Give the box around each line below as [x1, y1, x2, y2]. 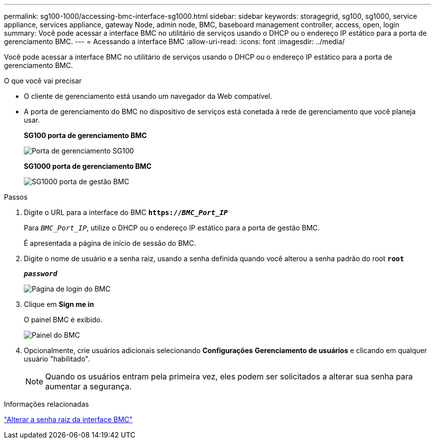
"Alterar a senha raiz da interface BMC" [4, 415, 133, 424]
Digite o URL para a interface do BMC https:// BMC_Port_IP [24, 208, 228, 217]
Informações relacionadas [4, 400, 89, 408]
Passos [4, 193, 28, 201]
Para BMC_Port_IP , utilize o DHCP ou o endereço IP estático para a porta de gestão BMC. [24, 223, 320, 232]
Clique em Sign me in [24, 300, 94, 308]
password [24, 270, 58, 278]
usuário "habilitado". [24, 355, 90, 363]
